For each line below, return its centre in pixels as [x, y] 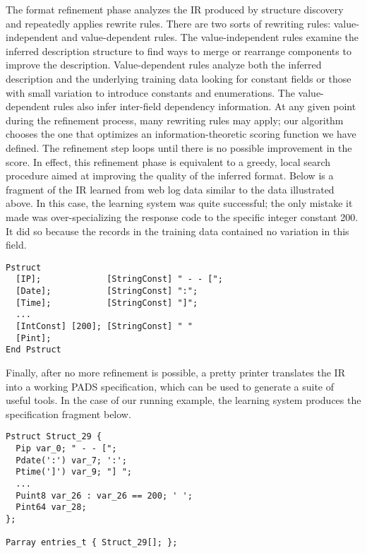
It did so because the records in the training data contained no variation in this [178, 231]
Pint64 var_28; [51, 507]
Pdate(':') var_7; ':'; [71, 460]
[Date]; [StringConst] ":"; [107, 291]
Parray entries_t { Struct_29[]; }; [92, 543]
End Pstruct [34, 350]
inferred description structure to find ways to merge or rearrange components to [179, 50]
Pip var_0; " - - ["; [66, 448]
